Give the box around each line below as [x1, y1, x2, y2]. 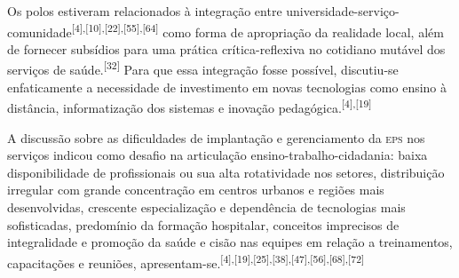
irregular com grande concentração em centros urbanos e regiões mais [7, 180, 384, 199]
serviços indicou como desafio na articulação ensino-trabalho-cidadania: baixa [7, 146, 428, 164]
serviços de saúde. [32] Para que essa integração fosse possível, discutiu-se [7, 58, 399, 79]
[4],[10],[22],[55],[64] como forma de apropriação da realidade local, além [71, 20, 444, 41]
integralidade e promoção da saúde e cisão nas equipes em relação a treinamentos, [7, 233, 453, 251]
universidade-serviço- [286, 2, 400, 20]
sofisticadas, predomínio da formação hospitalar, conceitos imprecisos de [7, 215, 400, 234]
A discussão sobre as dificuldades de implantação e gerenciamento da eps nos [7, 128, 425, 147]
